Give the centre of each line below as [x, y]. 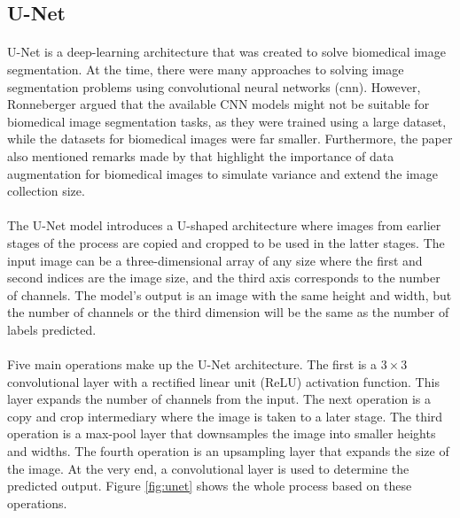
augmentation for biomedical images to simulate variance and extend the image [222, 173]
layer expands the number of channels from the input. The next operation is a [219, 399]
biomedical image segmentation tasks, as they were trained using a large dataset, [227, 121]
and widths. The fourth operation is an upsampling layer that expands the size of [228, 451]
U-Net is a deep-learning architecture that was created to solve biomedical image [226, 52]
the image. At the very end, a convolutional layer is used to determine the [208, 468]
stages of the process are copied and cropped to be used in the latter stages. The [226, 242]
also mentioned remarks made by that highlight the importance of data [201, 155]
